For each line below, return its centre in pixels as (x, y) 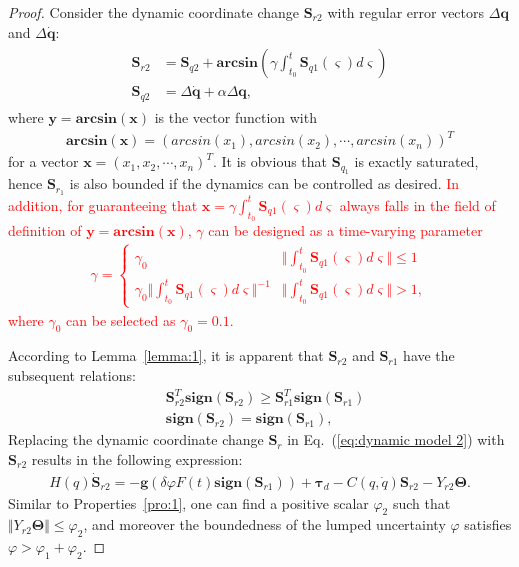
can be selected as (121, 319)
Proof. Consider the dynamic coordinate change (153, 12)
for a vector (43, 161)
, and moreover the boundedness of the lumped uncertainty (264, 524)
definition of (45, 230)
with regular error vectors (406, 12)
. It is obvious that (270, 161)
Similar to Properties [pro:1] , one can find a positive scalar (188, 502)
